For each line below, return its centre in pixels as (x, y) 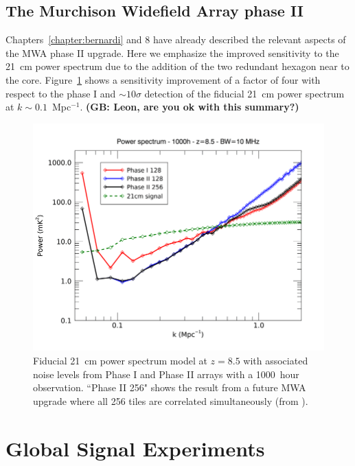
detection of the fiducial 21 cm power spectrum (244, 93)
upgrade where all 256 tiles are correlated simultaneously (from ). (171, 400)
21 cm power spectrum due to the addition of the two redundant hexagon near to (177, 66)
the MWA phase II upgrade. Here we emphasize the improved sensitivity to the (172, 53)
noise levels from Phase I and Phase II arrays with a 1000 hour (166, 374)
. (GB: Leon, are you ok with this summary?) (190, 107)
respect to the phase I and (61, 93)
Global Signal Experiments (135, 448)
